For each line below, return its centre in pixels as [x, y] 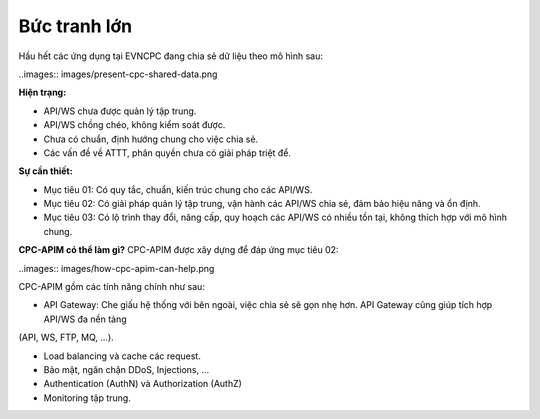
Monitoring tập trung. [87, 397]
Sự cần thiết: [46, 171]
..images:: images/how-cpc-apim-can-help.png [116, 268]
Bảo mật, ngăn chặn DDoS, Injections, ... [126, 369]
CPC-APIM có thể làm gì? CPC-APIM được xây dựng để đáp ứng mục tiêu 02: [178, 250]
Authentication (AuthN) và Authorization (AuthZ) [142, 384]
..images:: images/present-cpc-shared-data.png [118, 74]
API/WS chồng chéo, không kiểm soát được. [134, 125]
